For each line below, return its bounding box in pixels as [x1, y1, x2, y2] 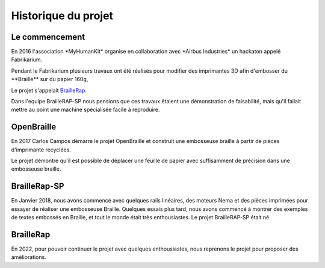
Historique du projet [11, 9, 114, 22]
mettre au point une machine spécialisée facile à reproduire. [11, 106, 160, 114]
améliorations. [11, 254, 46, 261]
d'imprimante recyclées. [11, 146, 72, 153]
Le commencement [11, 32, 85, 42]
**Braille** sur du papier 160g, [11, 76, 88, 83]
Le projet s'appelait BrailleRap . [11, 87, 87, 94]
